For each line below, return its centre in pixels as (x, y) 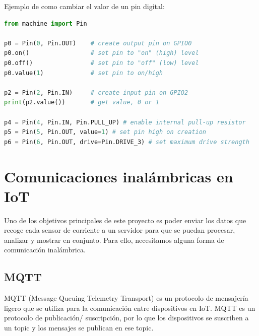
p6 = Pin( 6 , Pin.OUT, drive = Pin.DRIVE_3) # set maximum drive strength (127, 142)
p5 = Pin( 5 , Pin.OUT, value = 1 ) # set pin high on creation (105, 132)
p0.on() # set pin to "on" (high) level (102, 53)
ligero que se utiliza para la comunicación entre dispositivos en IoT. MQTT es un (130, 308)
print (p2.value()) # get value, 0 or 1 (82, 103)
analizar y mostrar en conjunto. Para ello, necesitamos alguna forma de (114, 240)
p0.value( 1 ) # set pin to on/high (84, 73)
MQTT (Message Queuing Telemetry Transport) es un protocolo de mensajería (126, 298)
